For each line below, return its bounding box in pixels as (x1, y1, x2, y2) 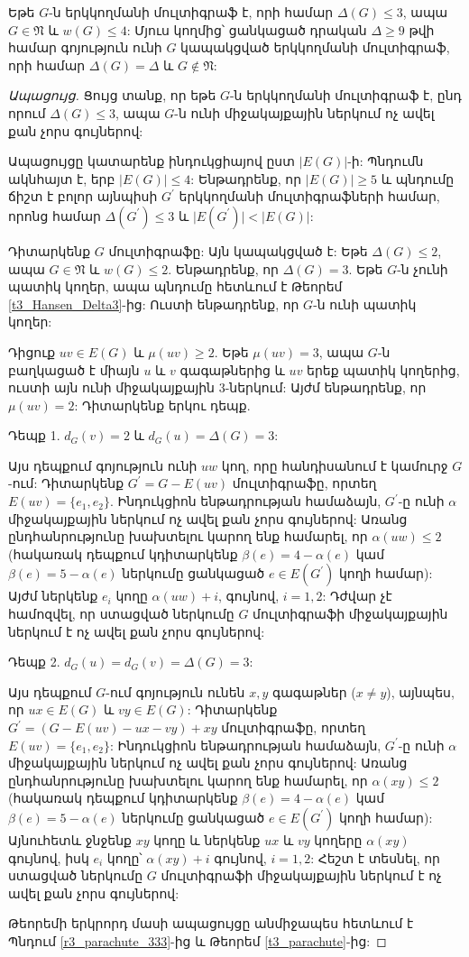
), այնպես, (386, 682, 455, 701)
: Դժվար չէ (322, 586, 392, 605)
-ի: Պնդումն (347, 152, 424, 170)
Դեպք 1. (8, 426, 60, 445)
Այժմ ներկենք (8, 586, 98, 605)
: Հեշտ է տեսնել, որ (310, 848, 440, 867)
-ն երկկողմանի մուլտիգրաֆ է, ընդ (229, 86, 462, 105)
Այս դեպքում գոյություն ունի (8, 455, 198, 474)
